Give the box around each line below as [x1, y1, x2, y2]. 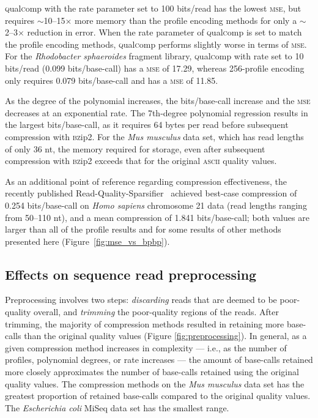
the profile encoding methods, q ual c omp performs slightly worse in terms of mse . [5, 37, 307, 50]
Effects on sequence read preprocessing [5, 264, 257, 283]
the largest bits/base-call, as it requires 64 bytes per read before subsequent [5, 118, 289, 131]
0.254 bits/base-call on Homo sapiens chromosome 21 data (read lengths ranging [5, 198, 307, 211]
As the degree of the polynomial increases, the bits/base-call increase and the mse [5, 94, 311, 107]
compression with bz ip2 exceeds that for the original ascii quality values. [5, 154, 277, 167]
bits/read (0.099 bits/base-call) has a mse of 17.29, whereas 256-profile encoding [5, 61, 305, 74]
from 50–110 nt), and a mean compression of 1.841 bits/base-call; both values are [5, 211, 309, 223]
